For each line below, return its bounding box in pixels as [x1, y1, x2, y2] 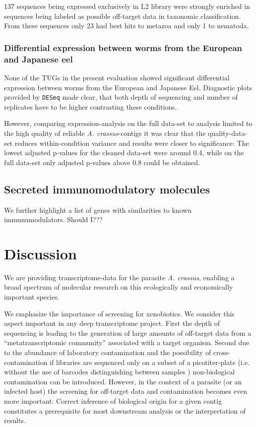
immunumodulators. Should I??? [4, 214, 103, 225]
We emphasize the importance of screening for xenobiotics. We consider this [4, 308, 235, 318]
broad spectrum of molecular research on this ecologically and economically [4, 282, 233, 292]
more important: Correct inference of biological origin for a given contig [4, 395, 222, 406]
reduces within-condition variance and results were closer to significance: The [14, 137, 249, 148]
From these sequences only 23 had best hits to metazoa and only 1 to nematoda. [4, 20, 249, 31]
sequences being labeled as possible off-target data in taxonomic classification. [4, 10, 241, 21]
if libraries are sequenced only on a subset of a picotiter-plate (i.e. [50, 357, 250, 367]
